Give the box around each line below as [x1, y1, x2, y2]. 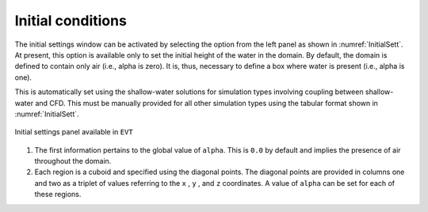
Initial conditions [14, 12, 127, 29]
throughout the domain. [34, 157, 112, 166]
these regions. [34, 190, 82, 199]
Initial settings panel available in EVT [14, 127, 134, 137]
